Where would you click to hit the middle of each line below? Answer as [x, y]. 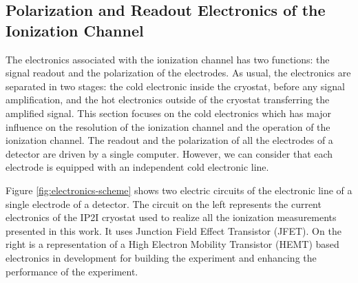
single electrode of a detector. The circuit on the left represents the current [164, 203]
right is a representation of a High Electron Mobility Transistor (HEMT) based [172, 244]
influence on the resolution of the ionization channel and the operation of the [168, 126]
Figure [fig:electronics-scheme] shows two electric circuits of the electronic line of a [179, 190]
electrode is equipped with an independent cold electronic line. [137, 167]
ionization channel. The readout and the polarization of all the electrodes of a [169, 140]
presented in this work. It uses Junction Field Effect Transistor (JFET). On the [173, 230]
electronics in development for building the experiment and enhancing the [161, 257]
